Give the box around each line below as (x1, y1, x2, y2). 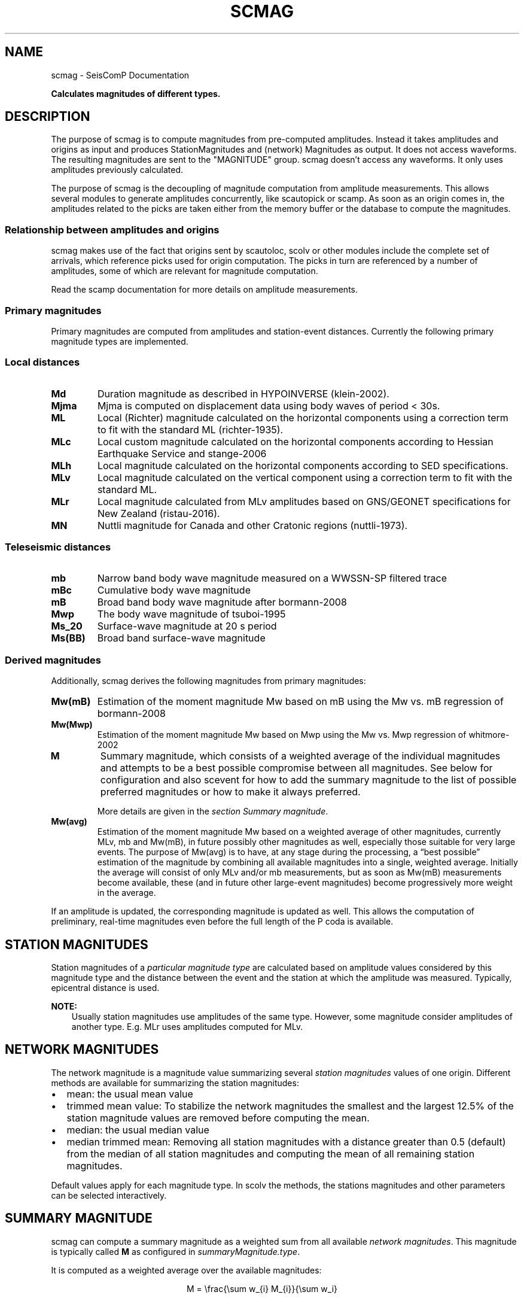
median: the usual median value (66, 1123, 209, 1136)
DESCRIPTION (5, 109, 90, 124)
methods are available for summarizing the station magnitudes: (51, 1077, 299, 1088)
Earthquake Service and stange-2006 (97, 447, 267, 460)
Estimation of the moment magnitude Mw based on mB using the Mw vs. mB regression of (97, 695, 504, 708)
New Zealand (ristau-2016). (97, 507, 220, 519)
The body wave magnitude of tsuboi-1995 (97, 608, 286, 621)
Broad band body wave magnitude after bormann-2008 (97, 596, 347, 609)
